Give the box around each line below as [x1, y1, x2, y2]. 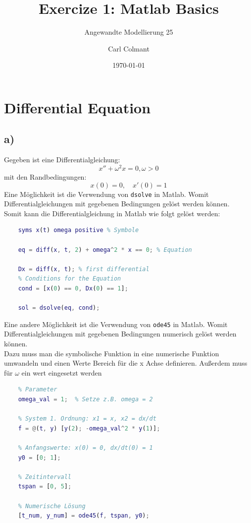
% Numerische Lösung [18, 502, 86, 510]
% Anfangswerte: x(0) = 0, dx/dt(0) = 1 [18, 444, 153, 451]
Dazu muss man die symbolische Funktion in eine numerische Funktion [4, 348, 219, 358]
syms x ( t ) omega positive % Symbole [18, 227, 139, 234]
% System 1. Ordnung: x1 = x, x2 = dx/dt [18, 415, 156, 423]
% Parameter [18, 386, 57, 393]
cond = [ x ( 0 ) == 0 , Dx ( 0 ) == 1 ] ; [18, 285, 128, 292]
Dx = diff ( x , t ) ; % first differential [18, 265, 150, 273]
